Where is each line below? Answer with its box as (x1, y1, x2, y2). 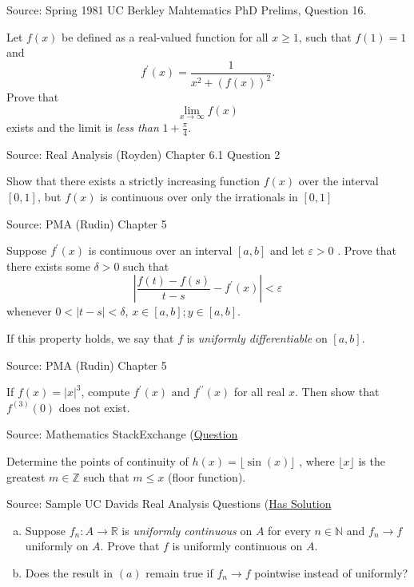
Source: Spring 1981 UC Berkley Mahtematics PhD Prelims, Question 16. (6, 2, 367, 18)
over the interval (298, 173, 379, 189)
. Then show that (294, 383, 380, 400)
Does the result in (25, 564, 113, 581)
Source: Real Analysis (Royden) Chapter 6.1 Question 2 (6, 145, 281, 162)
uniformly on (25, 537, 89, 554)
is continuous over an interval (88, 242, 233, 259)
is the (358, 452, 385, 469)
